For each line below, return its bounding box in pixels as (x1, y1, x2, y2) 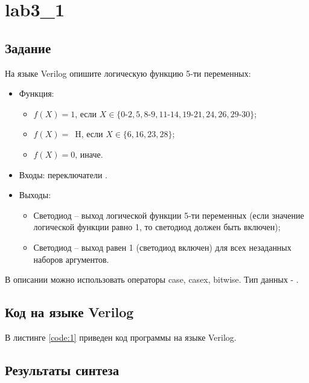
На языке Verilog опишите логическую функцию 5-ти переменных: (5, 66, 251, 79)
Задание (5, 38, 51, 57)
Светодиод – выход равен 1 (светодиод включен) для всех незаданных (33, 240, 291, 253)
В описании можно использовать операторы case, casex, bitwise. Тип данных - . (5, 273, 299, 286)
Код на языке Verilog (5, 303, 134, 321)
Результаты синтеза (5, 360, 119, 379)
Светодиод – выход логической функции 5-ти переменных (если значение (33, 208, 304, 221)
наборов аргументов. (33, 253, 109, 265)
